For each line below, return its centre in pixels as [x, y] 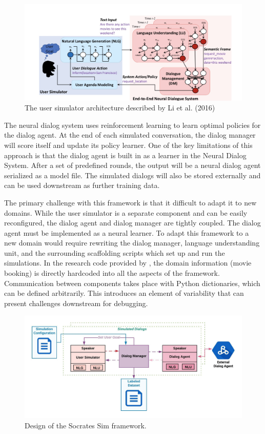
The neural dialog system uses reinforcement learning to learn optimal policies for [132, 125]
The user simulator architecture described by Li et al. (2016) [120, 108]
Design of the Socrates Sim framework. [86, 425]
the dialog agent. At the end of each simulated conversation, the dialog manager [130, 135]
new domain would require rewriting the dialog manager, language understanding [132, 243]
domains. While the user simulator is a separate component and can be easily [126, 212]
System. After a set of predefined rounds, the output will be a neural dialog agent [132, 165]
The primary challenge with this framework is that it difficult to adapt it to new [130, 202]
